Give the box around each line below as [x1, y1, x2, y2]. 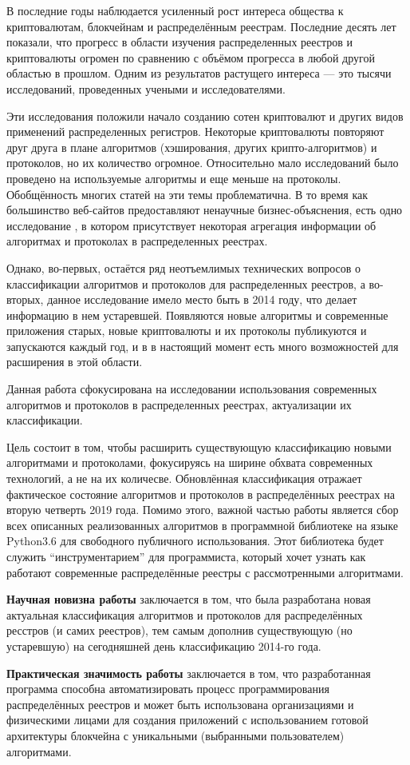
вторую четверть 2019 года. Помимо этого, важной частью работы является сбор [6, 501, 399, 518]
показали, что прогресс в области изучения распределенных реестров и [6, 34, 353, 50]
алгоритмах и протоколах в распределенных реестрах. [6, 233, 268, 249]
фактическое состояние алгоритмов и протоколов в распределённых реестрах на [6, 485, 395, 502]
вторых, [6, 291, 44, 308]
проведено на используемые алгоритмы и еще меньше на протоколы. [6, 169, 341, 186]
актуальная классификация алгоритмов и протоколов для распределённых [6, 606, 363, 623]
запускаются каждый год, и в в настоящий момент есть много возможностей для [6, 337, 399, 354]
